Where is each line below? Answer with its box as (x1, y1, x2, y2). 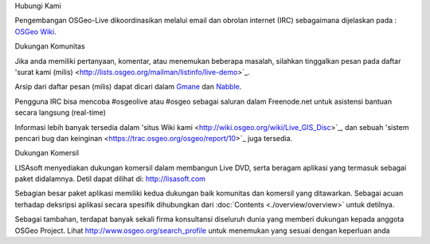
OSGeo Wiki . (14, 26, 57, 36)
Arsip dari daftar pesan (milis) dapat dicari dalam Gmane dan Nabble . (14, 82, 242, 92)
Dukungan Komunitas (14, 41, 85, 51)
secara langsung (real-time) (14, 108, 107, 117)
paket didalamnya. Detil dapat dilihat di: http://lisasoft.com (14, 174, 206, 183)
